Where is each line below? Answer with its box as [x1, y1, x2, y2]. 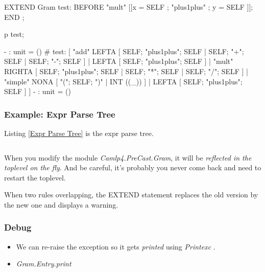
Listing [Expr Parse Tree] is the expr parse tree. [4, 127, 154, 138]
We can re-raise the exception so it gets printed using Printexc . [16, 241, 215, 252]
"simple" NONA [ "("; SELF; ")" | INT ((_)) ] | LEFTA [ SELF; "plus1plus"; [4, 76, 243, 86]
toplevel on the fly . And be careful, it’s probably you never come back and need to [4, 162, 261, 173]
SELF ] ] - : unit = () [4, 86, 71, 97]
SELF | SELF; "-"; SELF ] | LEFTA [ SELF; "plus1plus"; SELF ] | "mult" [4, 56, 233, 66]
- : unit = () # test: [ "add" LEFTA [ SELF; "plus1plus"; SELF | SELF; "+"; [4, 46, 244, 56]
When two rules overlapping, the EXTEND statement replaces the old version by [4, 189, 258, 200]
